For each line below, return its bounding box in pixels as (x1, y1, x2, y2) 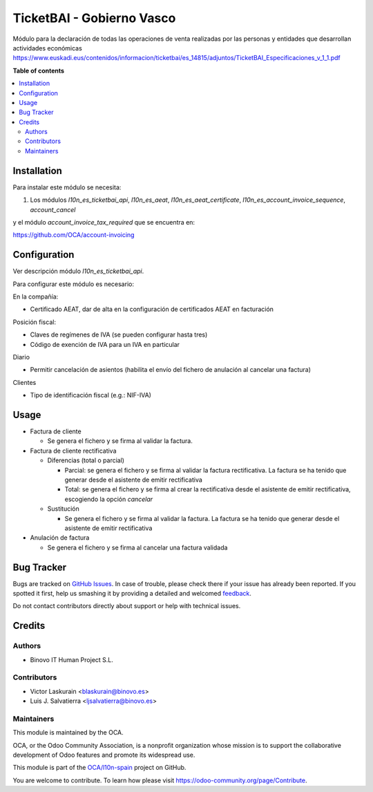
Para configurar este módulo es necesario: (12, 280, 135, 288)
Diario (12, 352, 30, 361)
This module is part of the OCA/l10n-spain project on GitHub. (12, 764, 186, 772)
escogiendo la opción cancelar (64, 495, 153, 503)
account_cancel (30, 205, 76, 214)
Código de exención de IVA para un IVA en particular (30, 340, 180, 348)
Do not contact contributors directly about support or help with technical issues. (12, 602, 241, 610)
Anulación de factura (30, 534, 90, 542)
